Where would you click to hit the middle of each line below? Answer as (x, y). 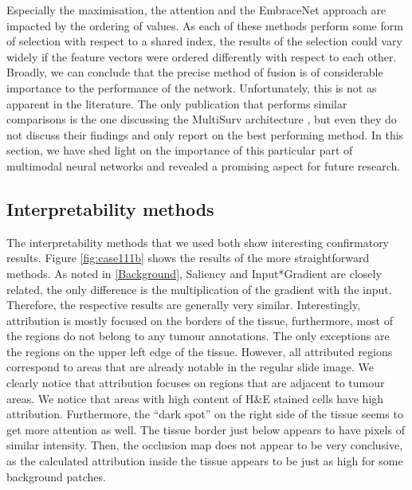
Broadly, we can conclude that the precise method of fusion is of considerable (195, 72)
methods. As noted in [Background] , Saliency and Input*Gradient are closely (194, 273)
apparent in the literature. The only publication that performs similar (177, 103)
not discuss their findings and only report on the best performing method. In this (205, 134)
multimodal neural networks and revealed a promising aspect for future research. (204, 165)
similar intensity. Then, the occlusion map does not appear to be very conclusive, (205, 445)
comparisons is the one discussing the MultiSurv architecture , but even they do (202, 119)
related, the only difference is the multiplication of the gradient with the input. (199, 289)
